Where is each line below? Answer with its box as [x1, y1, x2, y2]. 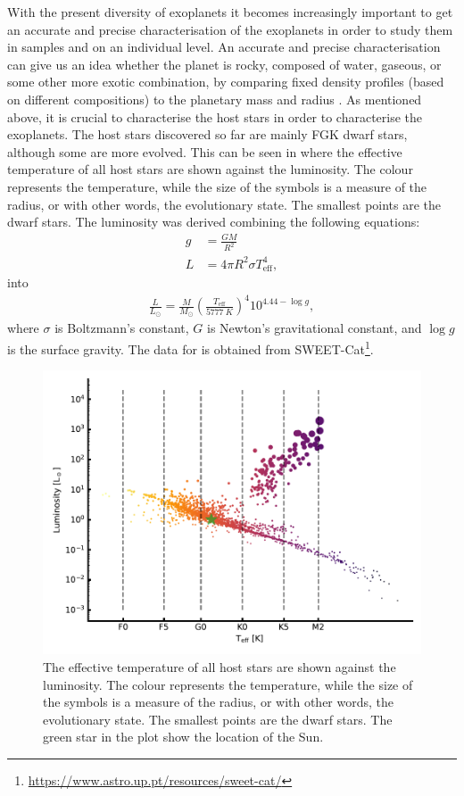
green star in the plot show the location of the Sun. [43, 727, 324, 746]
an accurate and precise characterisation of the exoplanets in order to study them [7, 20, 453, 38]
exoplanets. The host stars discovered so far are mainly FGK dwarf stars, [7, 125, 408, 144]
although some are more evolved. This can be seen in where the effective [7, 142, 402, 161]
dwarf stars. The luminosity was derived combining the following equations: [7, 212, 420, 231]
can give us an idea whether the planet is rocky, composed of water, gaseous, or [7, 54, 442, 73]
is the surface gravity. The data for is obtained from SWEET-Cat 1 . [7, 337, 374, 358]
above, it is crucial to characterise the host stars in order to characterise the [7, 107, 423, 126]
